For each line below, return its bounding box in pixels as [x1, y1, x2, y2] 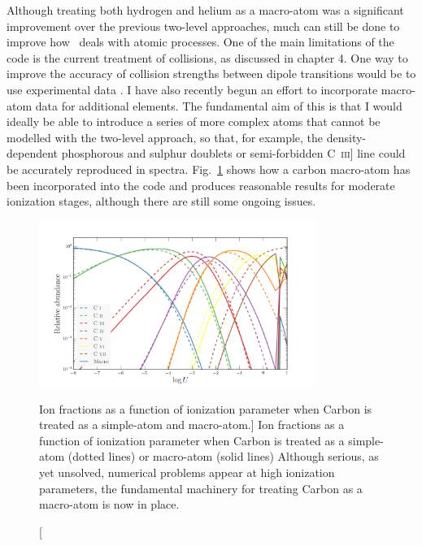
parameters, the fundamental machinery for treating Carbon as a [39, 479, 363, 496]
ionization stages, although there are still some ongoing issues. [7, 193, 316, 210]
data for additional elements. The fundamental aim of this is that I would [35, 97, 402, 114]
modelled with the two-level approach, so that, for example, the [7, 128, 324, 145]
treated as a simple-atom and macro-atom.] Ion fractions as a [39, 416, 345, 433]
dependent [7, 145, 59, 162]
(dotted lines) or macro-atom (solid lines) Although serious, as [67, 448, 379, 465]
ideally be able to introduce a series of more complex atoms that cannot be [7, 113, 381, 130]
